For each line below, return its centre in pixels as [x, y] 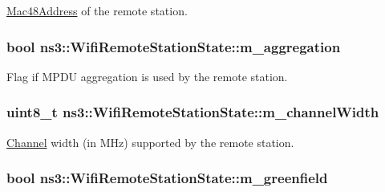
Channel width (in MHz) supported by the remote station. [150, 142]
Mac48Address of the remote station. [97, 10]
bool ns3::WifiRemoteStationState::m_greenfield [167, 178]
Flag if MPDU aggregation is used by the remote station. [147, 76]
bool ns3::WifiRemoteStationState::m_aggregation [174, 46]
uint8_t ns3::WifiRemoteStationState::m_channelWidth [193, 112]
